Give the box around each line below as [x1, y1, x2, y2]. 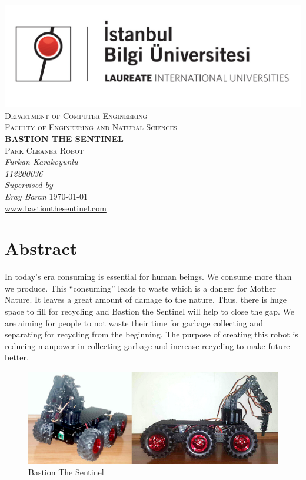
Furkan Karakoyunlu [5, 155, 78, 168]
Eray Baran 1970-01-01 [5, 190, 88, 202]
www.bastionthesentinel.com [5, 201, 107, 214]
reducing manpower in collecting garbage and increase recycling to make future [5, 339, 290, 352]
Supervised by [5, 178, 53, 191]
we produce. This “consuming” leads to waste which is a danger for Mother [5, 282, 276, 294]
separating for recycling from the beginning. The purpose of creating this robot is [5, 328, 298, 340]
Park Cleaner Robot [5, 144, 84, 156]
